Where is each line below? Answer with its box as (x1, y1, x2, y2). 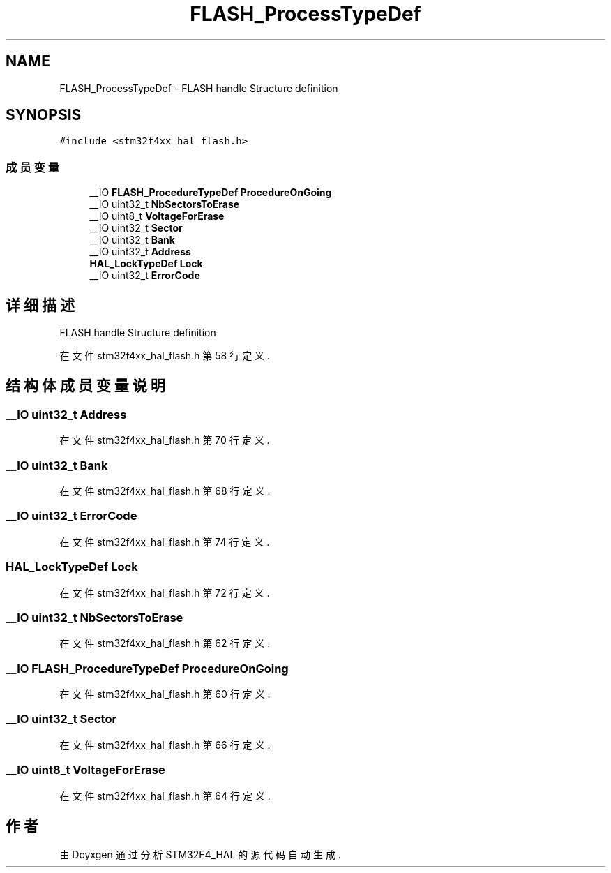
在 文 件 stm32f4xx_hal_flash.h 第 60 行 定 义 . (59, 688, 271, 700)
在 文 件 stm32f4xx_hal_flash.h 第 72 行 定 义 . (59, 586, 270, 599)
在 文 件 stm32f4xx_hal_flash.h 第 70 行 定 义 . (59, 434, 270, 447)
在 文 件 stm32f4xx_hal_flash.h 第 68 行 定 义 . (59, 485, 271, 497)
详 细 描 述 (6, 296, 75, 314)
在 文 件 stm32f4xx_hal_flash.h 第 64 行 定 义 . (59, 789, 271, 802)
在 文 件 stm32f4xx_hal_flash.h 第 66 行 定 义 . (59, 738, 271, 751)
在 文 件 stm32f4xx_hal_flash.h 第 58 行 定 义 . (59, 350, 271, 362)
